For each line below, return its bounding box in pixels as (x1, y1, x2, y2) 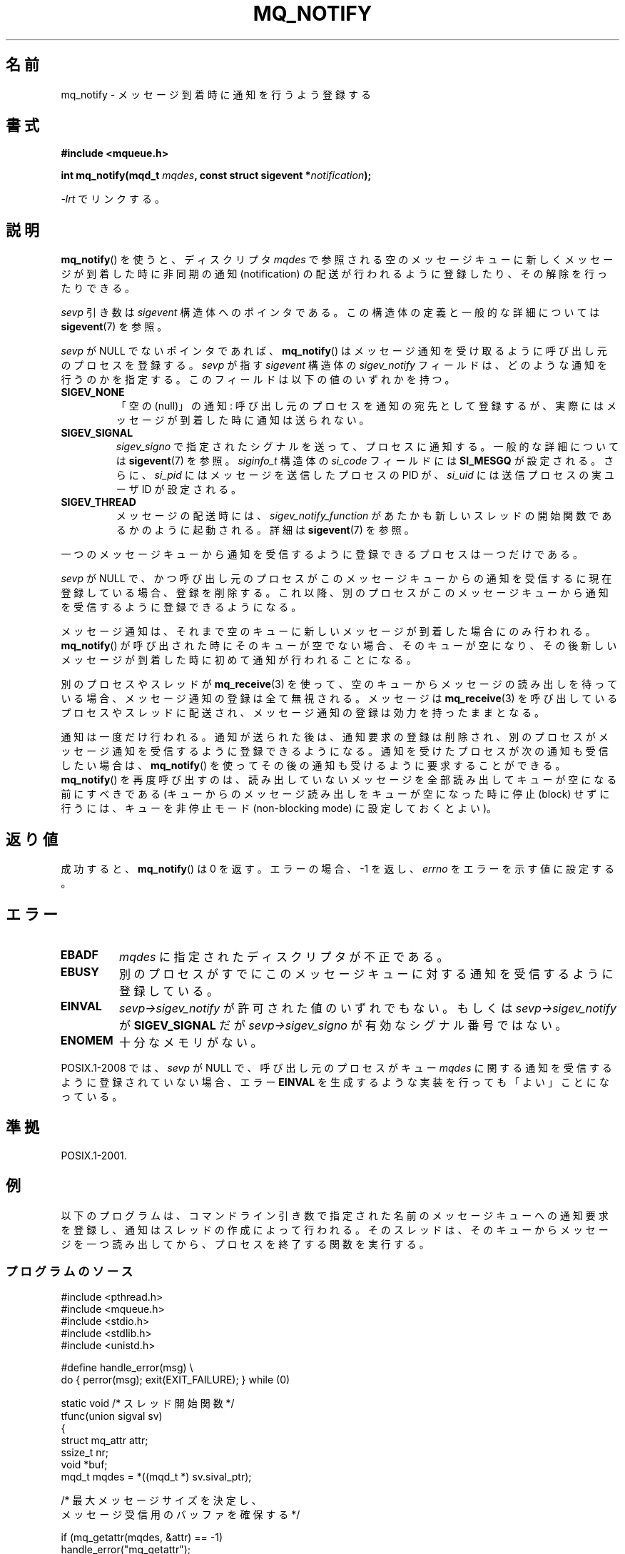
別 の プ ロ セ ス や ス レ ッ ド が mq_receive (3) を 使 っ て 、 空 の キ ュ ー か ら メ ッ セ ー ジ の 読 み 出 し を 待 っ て (61, 678, 618, 691)
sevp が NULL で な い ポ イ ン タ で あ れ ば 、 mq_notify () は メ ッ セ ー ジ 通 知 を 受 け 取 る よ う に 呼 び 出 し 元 (61, 345, 607, 357)
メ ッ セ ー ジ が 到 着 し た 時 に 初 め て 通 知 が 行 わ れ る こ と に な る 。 (61, 654, 417, 666)
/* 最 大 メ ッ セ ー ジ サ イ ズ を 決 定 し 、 (61, 1494, 262, 1507)
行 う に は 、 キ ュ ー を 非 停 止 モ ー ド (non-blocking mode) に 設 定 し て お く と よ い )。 (61, 802, 497, 815)
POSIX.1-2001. (61, 1149, 127, 1162)
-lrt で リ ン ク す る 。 (61, 193, 165, 205)
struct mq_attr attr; (61, 1434, 148, 1447)
